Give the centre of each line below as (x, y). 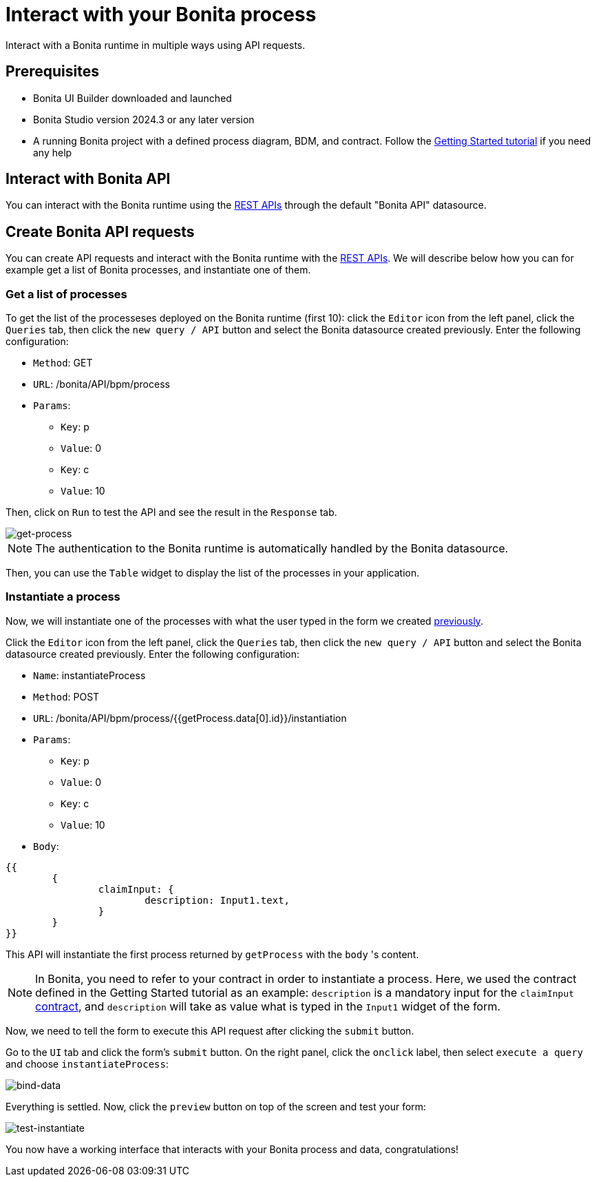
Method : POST (66, 696)
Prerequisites (52, 72)
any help (53, 152)
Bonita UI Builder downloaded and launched (132, 98)
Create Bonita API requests (100, 231)
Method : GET (63, 363)
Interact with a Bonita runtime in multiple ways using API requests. (156, 45)
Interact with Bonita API (88, 179)
